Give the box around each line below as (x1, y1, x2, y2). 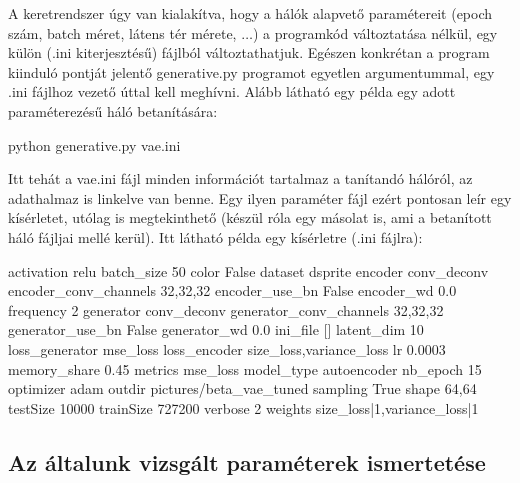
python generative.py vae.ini (8, 134, 181, 155)
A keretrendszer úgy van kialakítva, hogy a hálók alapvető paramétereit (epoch (8, 3, 493, 23)
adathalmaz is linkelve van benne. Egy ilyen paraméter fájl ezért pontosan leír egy (8, 187, 512, 208)
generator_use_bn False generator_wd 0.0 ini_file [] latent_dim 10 (8, 319, 424, 340)
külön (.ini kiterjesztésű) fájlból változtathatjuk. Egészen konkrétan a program (8, 42, 490, 63)
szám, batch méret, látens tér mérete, (8, 22, 237, 43)
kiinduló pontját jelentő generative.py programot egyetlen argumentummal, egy (8, 61, 495, 82)
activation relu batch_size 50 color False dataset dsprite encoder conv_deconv (8, 260, 489, 281)
